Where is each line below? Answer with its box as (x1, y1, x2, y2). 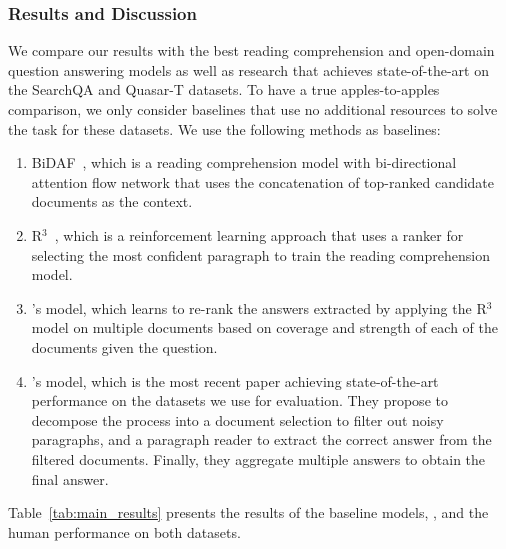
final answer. (31, 468, 109, 489)
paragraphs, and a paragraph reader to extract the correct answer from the (31, 429, 492, 450)
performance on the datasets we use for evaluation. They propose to (31, 390, 448, 411)
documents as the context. (31, 191, 193, 212)
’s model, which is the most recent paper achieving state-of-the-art (31, 370, 439, 391)
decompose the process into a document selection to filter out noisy (31, 409, 444, 430)
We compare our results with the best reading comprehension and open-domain (8, 40, 495, 61)
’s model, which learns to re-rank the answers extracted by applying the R (31, 297, 487, 318)
